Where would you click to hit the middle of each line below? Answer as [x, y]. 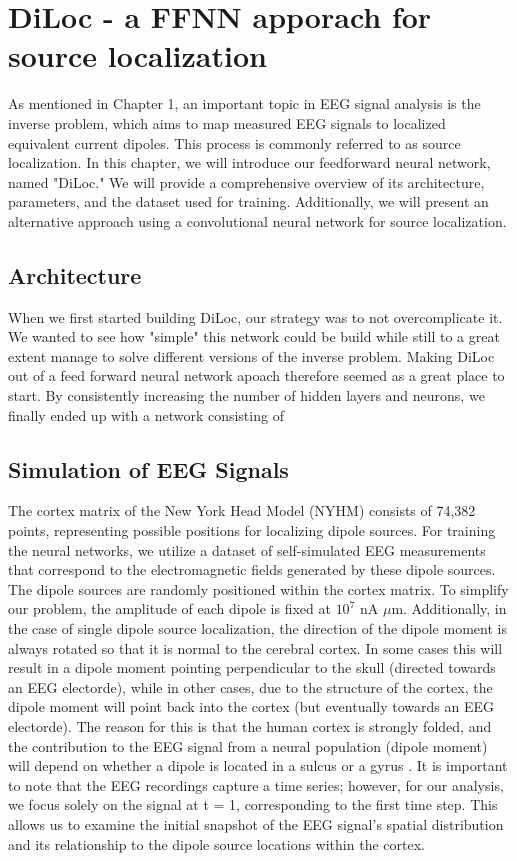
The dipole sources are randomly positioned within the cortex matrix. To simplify [258, 588]
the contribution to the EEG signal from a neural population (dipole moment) [248, 745]
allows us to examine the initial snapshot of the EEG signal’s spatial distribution [256, 823]
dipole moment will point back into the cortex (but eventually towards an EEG [251, 706]
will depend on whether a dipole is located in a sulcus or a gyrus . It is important [258, 765]
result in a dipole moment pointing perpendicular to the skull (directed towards [252, 667]
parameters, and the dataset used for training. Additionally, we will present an [248, 201]
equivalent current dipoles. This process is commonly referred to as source [234, 142]
